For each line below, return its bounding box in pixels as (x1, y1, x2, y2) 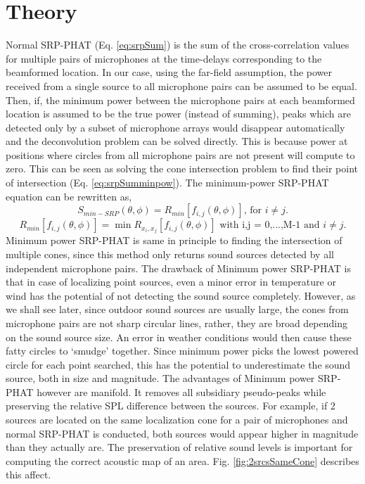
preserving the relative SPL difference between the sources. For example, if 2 (6, 398, 335, 413)
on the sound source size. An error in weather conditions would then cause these (6, 329, 352, 344)
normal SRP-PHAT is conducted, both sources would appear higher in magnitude (6, 426, 359, 440)
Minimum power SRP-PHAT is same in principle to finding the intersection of (6, 233, 342, 248)
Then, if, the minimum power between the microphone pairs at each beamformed (6, 92, 355, 107)
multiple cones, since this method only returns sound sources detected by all (6, 246, 334, 261)
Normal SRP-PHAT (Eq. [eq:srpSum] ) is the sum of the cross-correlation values (6, 37, 350, 52)
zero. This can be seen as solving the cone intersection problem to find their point (6, 161, 359, 176)
